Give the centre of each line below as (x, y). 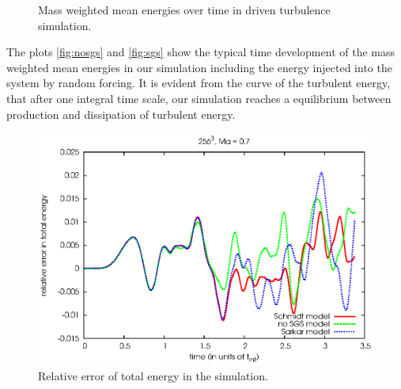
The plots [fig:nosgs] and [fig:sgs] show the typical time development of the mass (201, 52)
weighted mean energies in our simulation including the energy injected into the (199, 67)
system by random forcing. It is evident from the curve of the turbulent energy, (199, 83)
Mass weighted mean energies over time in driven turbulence (184, 10)
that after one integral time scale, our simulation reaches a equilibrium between (199, 98)
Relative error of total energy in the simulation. (153, 375)
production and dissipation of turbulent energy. (121, 114)
